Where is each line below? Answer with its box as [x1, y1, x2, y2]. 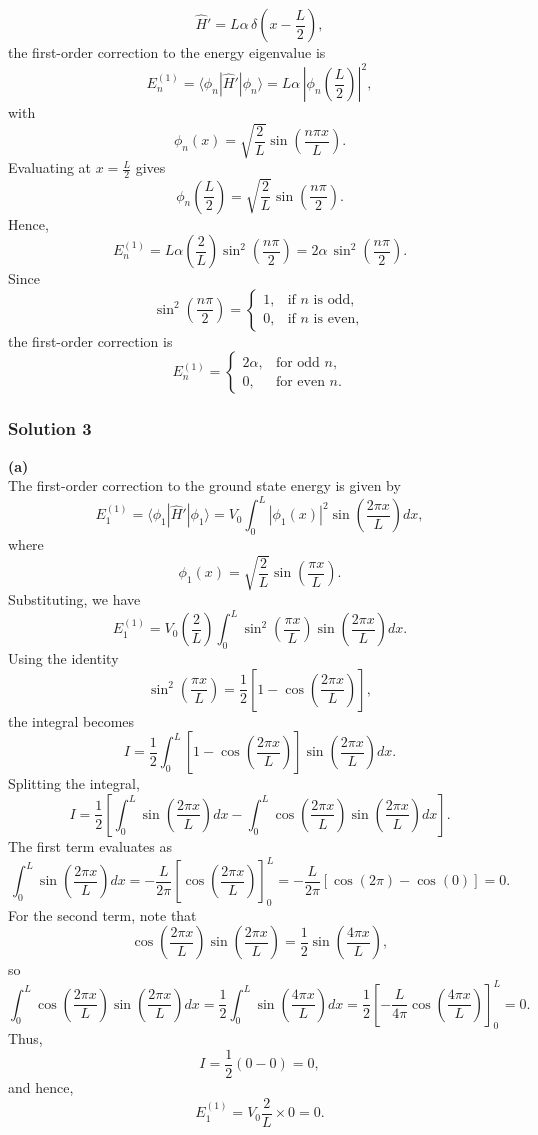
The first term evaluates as [8, 835, 172, 856]
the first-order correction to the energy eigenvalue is [8, 42, 326, 62]
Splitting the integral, [8, 773, 140, 794]
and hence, [8, 1077, 74, 1098]
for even [275, 374, 325, 389]
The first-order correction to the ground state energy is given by [8, 475, 401, 496]
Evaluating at [8, 157, 92, 178]
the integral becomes [8, 710, 135, 731]
